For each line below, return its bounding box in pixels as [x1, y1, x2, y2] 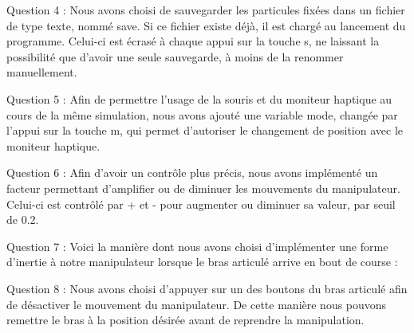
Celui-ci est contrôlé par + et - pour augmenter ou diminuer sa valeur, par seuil [6, 195, 396, 212]
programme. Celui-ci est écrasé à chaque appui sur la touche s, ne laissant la [6, 33, 380, 49]
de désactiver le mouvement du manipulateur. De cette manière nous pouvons [6, 296, 387, 312]
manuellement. [6, 64, 77, 80]
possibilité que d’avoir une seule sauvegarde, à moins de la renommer [6, 48, 344, 65]
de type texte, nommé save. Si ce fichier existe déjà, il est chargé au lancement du [6, 17, 406, 33]
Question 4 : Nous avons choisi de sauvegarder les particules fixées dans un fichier [6, 2, 405, 18]
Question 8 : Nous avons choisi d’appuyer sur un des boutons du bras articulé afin [6, 280, 408, 296]
